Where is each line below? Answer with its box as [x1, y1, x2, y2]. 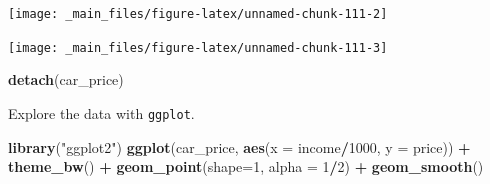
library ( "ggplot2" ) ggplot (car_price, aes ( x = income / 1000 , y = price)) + [8, 136, 471, 157]
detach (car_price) [8, 69, 124, 90]
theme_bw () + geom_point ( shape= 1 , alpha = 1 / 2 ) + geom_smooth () [8, 156, 484, 177]
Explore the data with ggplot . [8, 102, 195, 123]
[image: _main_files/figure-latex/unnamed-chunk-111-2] [8, 7, 388, 21]
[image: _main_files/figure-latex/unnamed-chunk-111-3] [8, 40, 388, 55]
